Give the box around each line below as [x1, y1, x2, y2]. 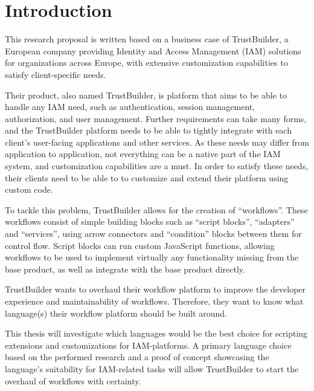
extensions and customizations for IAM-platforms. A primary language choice [5, 338, 292, 351]
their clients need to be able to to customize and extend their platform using [5, 171, 289, 184]
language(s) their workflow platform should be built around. [5, 306, 227, 319]
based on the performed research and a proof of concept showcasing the [5, 351, 269, 363]
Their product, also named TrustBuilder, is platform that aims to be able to [5, 88, 287, 101]
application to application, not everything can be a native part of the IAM [5, 147, 281, 160]
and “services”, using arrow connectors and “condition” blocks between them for [5, 227, 302, 240]
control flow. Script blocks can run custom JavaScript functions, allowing [5, 239, 275, 251]
